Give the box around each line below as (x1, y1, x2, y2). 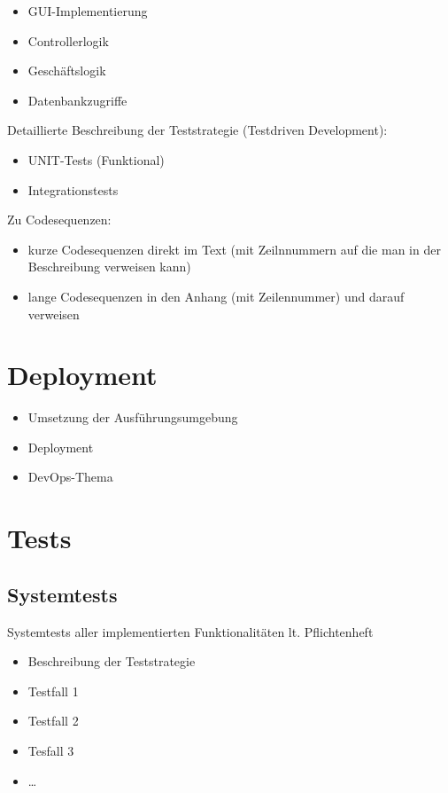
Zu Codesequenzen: (7, 210, 112, 229)
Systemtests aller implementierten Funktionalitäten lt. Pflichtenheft (7, 622, 374, 640)
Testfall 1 (27, 681, 79, 700)
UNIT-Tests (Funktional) (27, 150, 165, 169)
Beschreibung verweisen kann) (27, 257, 191, 276)
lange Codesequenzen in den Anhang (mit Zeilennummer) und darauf (27, 287, 405, 305)
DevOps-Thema (27, 467, 113, 486)
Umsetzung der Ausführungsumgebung (27, 408, 238, 427)
